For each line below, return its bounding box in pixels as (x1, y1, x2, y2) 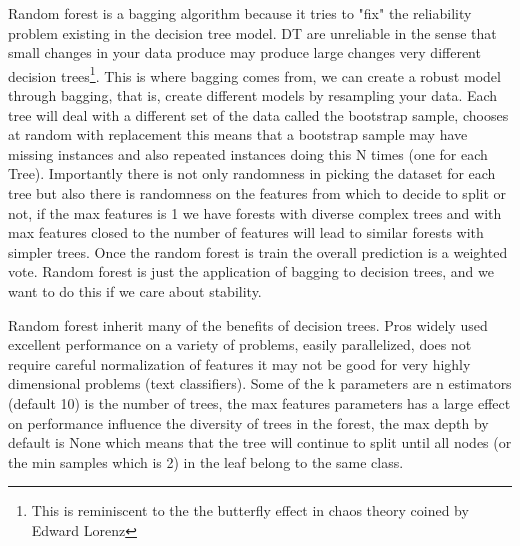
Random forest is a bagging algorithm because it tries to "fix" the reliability (8, 3, 472, 23)
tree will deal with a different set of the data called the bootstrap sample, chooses (8, 104, 509, 125)
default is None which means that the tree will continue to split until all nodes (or (8, 432, 512, 453)
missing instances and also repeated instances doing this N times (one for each (8, 143, 488, 164)
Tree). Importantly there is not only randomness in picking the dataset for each (8, 163, 496, 184)
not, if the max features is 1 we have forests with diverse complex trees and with (8, 202, 502, 223)
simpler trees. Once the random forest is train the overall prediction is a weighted (8, 241, 508, 262)
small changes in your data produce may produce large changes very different (8, 42, 481, 63)
